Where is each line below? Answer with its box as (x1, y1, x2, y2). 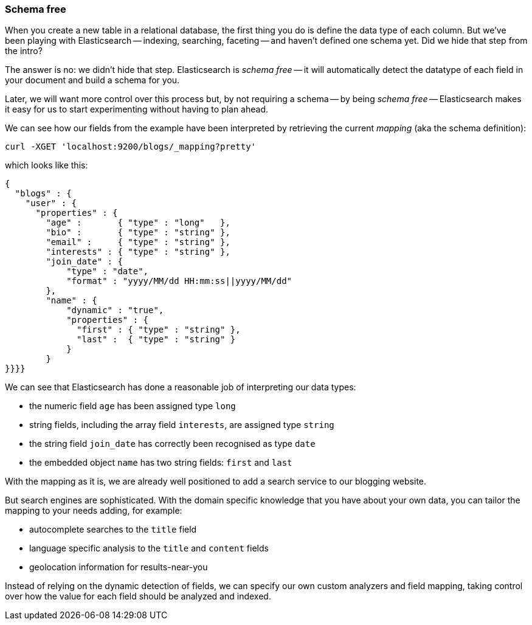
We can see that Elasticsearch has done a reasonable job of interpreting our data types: (5, 382, 356, 393)
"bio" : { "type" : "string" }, (46, 227, 230, 238)
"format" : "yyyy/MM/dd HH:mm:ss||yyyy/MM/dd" (66, 276, 292, 286)
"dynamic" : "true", (66, 305, 164, 316)
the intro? (5, 46, 43, 57)
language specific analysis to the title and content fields (29, 543, 269, 554)
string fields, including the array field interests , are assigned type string (29, 420, 334, 430)
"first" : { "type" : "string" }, (77, 325, 241, 335)
